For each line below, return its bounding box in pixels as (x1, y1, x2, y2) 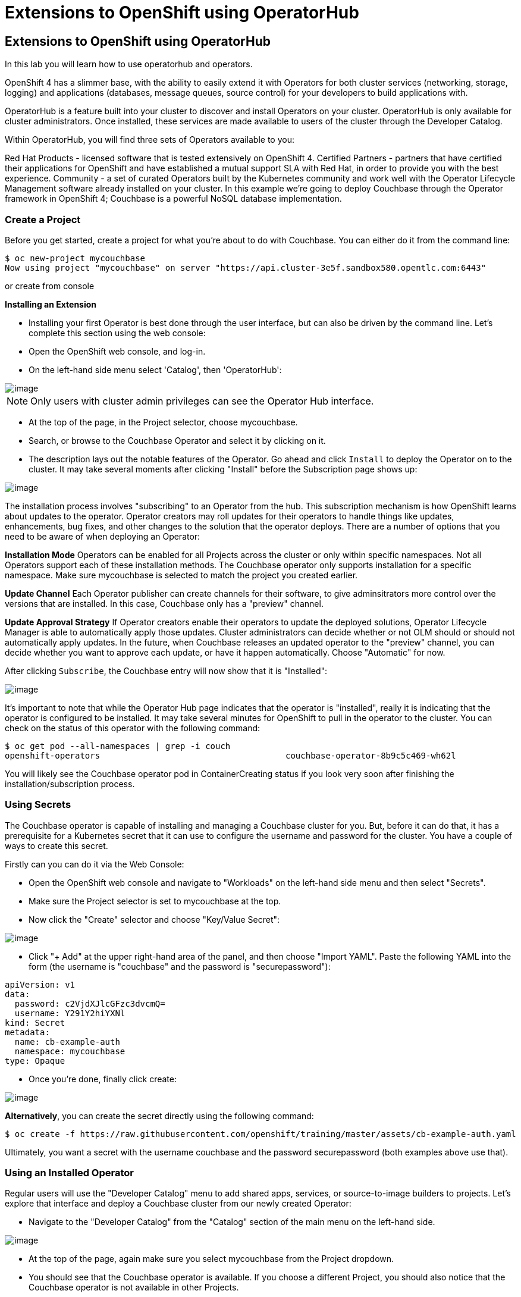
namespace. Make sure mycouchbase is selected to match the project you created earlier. (5, 569, 358, 580)
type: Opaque (5, 1055, 65, 1066)
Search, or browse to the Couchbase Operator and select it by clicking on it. (29, 435, 326, 446)
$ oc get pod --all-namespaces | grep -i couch (5, 741, 231, 751)
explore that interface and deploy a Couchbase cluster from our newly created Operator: (5, 1198, 351, 1209)
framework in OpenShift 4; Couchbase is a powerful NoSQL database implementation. (5, 193, 342, 204)
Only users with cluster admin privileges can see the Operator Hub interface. (30, 394, 374, 407)
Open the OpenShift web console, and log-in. (29, 346, 206, 356)
